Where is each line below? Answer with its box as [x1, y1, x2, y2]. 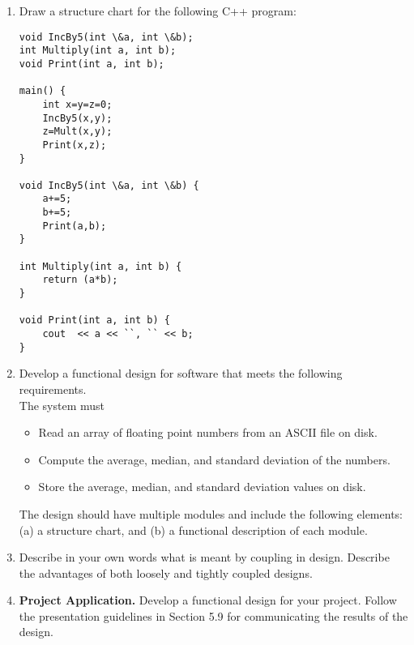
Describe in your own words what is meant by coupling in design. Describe [19, 549, 390, 566]
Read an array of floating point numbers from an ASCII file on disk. [38, 424, 378, 441]
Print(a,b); [42, 220, 107, 232]
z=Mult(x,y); [42, 126, 113, 138]
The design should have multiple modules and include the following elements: [19, 505, 403, 522]
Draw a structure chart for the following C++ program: [19, 2, 297, 19]
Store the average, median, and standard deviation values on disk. [38, 478, 366, 495]
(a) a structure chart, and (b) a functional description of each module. [19, 521, 368, 538]
